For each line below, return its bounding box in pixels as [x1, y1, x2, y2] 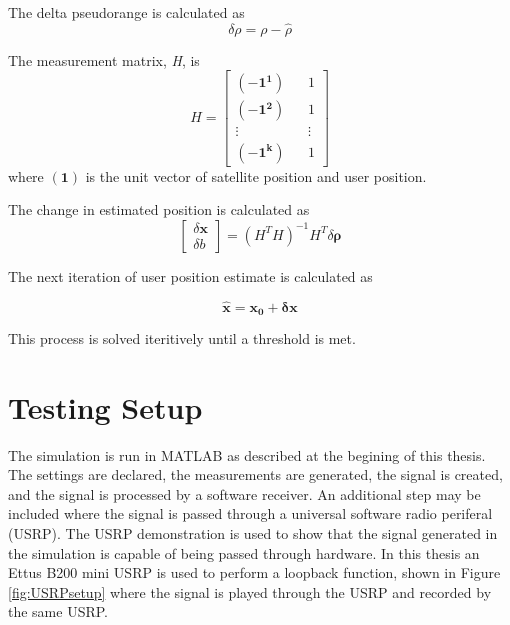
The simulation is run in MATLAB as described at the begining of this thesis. [8, 444, 486, 465]
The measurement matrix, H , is [8, 49, 200, 70]
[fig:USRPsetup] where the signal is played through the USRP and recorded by [8, 581, 492, 602]
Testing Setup [8, 386, 203, 427]
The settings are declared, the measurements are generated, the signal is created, [8, 464, 503, 485]
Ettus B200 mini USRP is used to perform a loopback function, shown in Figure [8, 562, 501, 583]
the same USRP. [8, 601, 109, 622]
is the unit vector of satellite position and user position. [85, 165, 427, 186]
